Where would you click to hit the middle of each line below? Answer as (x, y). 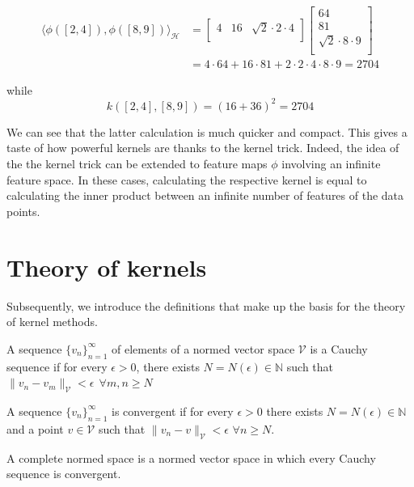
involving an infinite (331, 164)
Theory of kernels (107, 267)
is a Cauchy (339, 348)
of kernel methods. (52, 322)
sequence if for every (57, 366)
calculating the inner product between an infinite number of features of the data (205, 195)
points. (23, 211)
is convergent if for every (173, 411)
